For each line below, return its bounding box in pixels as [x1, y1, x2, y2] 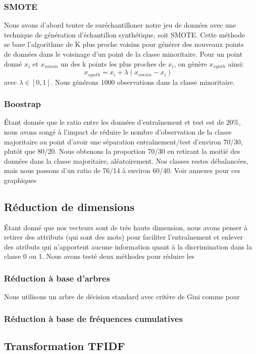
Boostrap [4, 98, 41, 110]
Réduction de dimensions [4, 199, 135, 214]
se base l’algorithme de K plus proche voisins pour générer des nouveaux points [4, 39, 244, 49]
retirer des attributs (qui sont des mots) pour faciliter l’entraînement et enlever [4, 232, 243, 242]
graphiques [4, 175, 37, 185]
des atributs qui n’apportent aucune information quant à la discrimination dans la [4, 241, 252, 251]
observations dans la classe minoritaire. [117, 76, 235, 87]
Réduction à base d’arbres [4, 272, 110, 284]
